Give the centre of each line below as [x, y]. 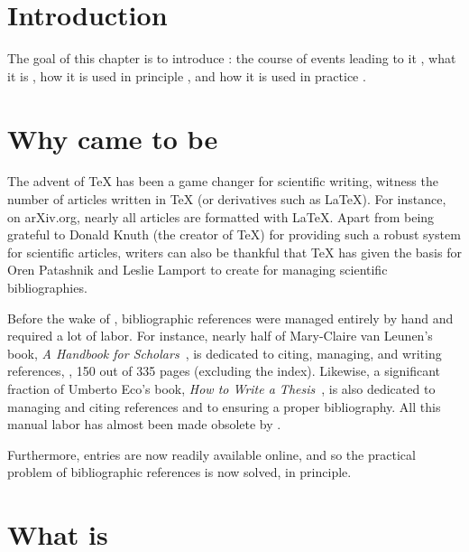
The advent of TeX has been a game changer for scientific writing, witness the [223, 181]
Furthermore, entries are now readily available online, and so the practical [212, 454]
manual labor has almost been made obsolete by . [144, 424]
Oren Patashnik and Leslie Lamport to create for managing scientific [198, 270]
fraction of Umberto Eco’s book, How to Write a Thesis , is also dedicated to [221, 388]
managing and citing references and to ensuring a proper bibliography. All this [224, 406]
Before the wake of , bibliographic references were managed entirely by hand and [230, 318]
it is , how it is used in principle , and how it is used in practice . [187, 75]
